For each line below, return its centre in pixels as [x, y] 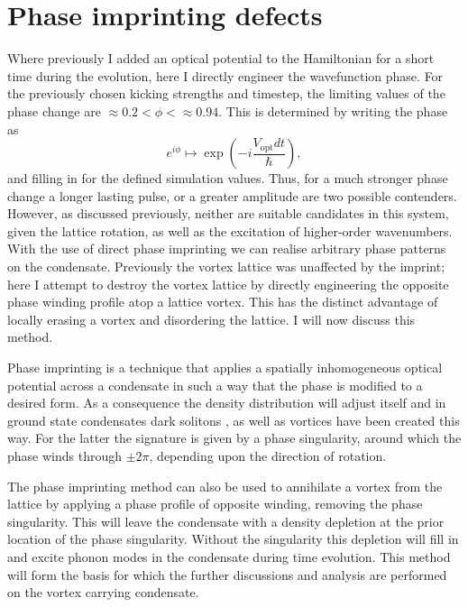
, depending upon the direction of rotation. [268, 455]
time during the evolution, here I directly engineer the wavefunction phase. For [225, 75]
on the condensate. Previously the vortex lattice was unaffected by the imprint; [226, 267]
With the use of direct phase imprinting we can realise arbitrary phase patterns [227, 248]
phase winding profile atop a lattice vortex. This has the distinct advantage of [223, 302]
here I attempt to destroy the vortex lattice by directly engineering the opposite [228, 284]
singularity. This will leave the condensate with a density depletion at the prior [226, 521]
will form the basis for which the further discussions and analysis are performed [227, 574]
